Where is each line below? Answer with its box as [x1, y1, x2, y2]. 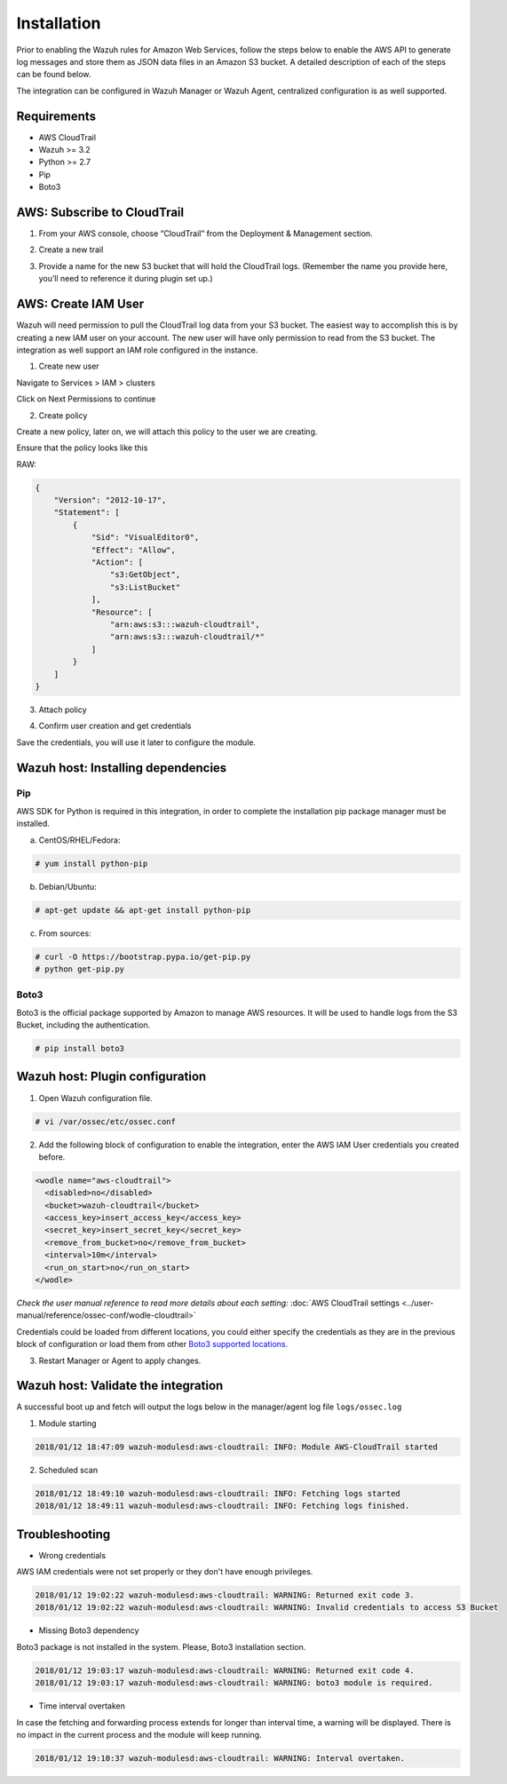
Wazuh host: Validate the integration [16, 1378, 224, 1393]
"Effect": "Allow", [91, 544, 177, 555]
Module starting [38, 1417, 97, 1429]
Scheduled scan [38, 1464, 98, 1475]
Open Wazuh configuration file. [38, 1092, 153, 1103]
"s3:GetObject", [109, 569, 181, 580]
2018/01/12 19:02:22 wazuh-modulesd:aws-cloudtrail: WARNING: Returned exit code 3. [35, 1590, 415, 1600]
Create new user [38, 361, 99, 372]
